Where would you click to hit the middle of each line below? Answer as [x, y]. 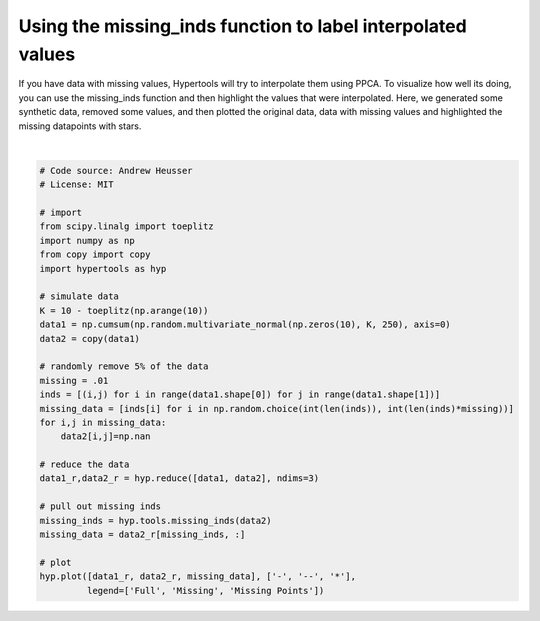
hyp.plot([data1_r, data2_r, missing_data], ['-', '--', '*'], [198, 576]
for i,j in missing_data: [103, 422]
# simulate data [79, 296]
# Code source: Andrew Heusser [116, 170]
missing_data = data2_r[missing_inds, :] [142, 534]
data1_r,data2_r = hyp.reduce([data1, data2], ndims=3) [179, 478]
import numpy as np [87, 240]
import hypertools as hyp [103, 268]
